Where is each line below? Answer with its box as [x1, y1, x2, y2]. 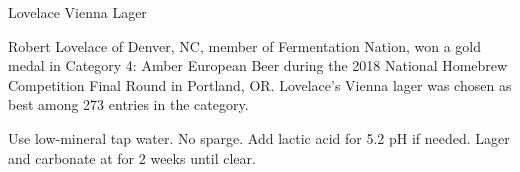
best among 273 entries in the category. [8, 94, 249, 115]
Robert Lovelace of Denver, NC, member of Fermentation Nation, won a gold [8, 35, 482, 56]
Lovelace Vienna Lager [8, 2, 147, 22]
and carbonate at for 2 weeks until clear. [8, 147, 256, 168]
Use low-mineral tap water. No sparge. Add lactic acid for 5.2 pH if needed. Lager [8, 127, 510, 148]
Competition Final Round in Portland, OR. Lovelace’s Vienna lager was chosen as [8, 74, 512, 95]
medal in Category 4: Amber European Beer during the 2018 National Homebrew [8, 55, 508, 76]
